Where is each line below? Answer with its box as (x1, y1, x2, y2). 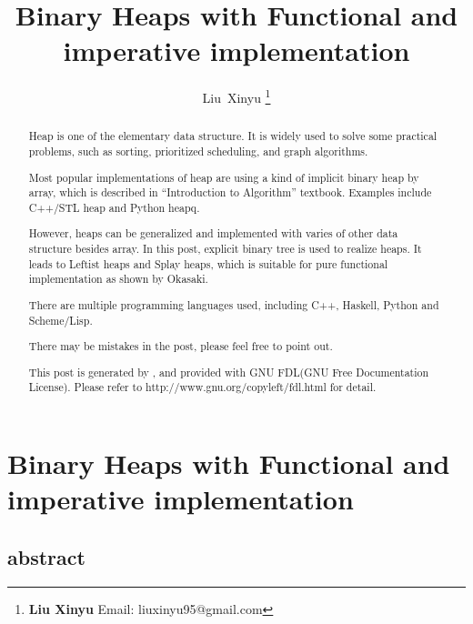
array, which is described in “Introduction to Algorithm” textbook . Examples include (28, 185, 432, 200)
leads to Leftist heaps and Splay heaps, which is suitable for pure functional (28, 256, 388, 271)
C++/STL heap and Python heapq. (28, 199, 200, 215)
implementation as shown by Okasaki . (28, 271, 208, 287)
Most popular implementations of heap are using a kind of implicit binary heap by (28, 169, 419, 185)
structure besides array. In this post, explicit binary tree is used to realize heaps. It (28, 241, 422, 257)
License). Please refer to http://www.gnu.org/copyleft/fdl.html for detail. (28, 379, 377, 395)
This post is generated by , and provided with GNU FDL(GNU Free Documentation (28, 364, 429, 379)
